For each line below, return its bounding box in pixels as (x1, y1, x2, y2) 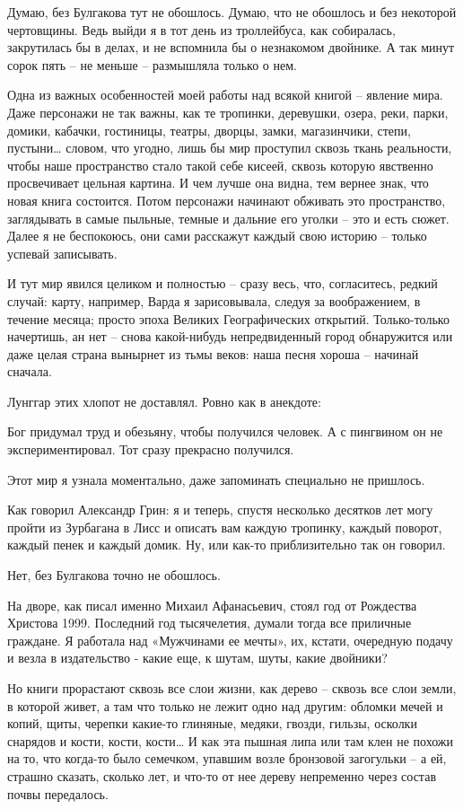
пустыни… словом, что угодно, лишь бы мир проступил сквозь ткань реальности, (7, 138, 452, 157)
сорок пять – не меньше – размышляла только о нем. (7, 55, 297, 74)
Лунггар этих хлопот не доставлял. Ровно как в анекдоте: (7, 391, 321, 410)
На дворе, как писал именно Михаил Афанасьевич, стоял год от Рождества (7, 595, 417, 614)
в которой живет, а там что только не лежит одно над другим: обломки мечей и (7, 696, 443, 715)
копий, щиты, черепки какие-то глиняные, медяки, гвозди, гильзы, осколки (7, 714, 417, 733)
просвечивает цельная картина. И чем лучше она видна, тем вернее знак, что (7, 173, 429, 192)
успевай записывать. (7, 243, 118, 262)
